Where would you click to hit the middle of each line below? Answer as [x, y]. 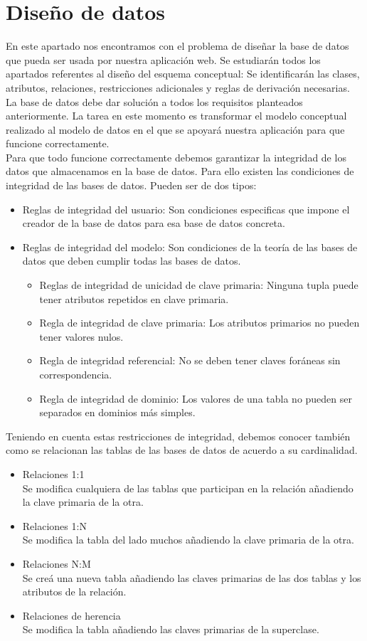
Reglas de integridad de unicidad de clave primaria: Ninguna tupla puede [199, 285]
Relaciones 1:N [54, 525]
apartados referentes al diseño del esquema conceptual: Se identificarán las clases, [183, 74]
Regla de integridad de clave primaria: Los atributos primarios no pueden [200, 323]
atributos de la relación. [74, 592]
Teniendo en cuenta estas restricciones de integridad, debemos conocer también [178, 436]
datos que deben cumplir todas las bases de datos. [132, 261]
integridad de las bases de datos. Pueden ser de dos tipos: [131, 185]
